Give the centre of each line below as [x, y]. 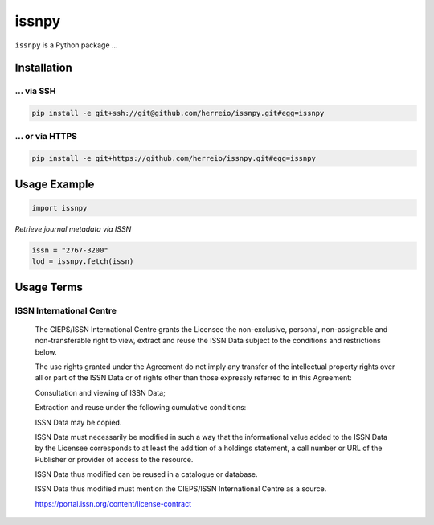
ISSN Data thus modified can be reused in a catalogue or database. [146, 474]
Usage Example [55, 184]
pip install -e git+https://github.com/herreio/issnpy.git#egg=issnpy [174, 158]
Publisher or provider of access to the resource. [114, 459]
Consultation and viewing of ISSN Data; [100, 392]
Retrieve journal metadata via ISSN [73, 228]
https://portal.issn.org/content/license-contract [113, 503]
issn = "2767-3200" [70, 250]
